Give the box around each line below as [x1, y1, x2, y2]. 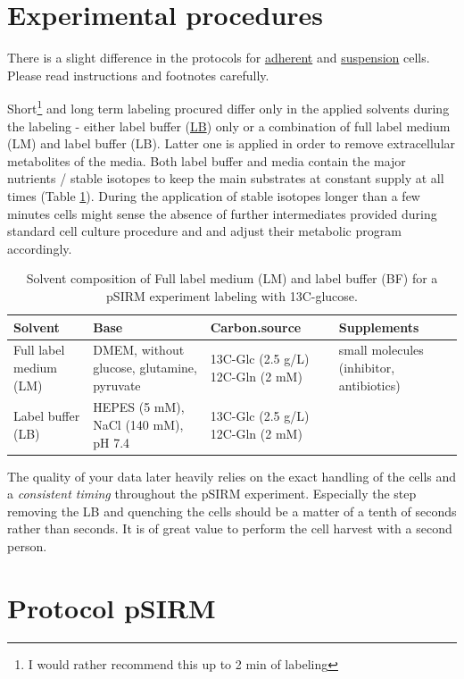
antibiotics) [338, 375, 401, 394]
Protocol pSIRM [7, 589, 216, 625]
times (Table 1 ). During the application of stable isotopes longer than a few [7, 186, 420, 205]
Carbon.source [210, 317, 302, 336]
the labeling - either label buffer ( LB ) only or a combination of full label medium [7, 116, 451, 135]
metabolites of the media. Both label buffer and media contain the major [7, 151, 406, 170]
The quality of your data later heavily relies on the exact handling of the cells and [7, 466, 457, 485]
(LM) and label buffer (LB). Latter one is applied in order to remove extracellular [7, 134, 456, 153]
